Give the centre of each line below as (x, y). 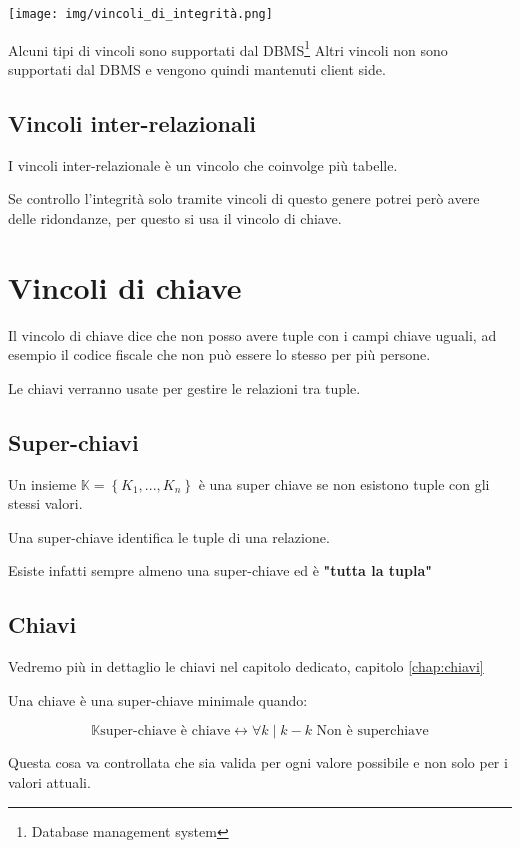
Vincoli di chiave (125, 286)
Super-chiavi (73, 441)
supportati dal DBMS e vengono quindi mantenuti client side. (197, 68)
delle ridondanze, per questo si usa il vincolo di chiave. (175, 217)
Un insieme (42, 483)
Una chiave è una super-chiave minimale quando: (158, 699)
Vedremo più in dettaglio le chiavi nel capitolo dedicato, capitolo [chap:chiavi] (246, 666)
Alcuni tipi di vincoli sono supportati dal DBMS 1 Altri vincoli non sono (228, 48)
